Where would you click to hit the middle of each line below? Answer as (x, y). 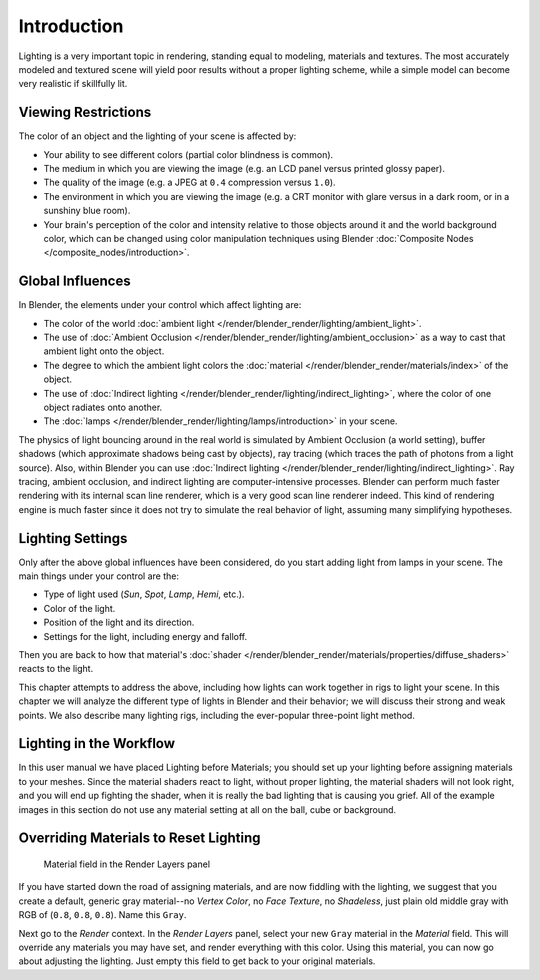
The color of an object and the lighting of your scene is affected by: (157, 136)
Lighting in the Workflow (96, 743)
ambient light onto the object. (104, 351)
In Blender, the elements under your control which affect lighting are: (160, 305)
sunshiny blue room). (87, 211)
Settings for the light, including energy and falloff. (145, 636)
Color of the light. (79, 608)
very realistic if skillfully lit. (73, 84)
